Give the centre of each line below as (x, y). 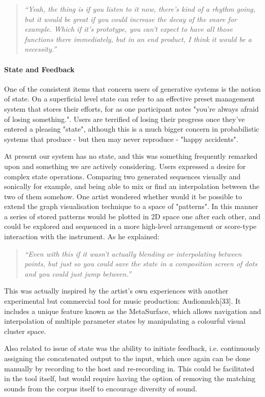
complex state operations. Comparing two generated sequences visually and (123, 176)
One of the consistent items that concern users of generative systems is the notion (132, 88)
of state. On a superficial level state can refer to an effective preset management (130, 99)
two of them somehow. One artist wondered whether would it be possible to (123, 196)
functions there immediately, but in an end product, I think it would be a (138, 39)
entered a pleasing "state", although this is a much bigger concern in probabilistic (132, 129)
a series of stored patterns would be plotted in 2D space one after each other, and (132, 216)
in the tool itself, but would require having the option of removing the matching (130, 378)
